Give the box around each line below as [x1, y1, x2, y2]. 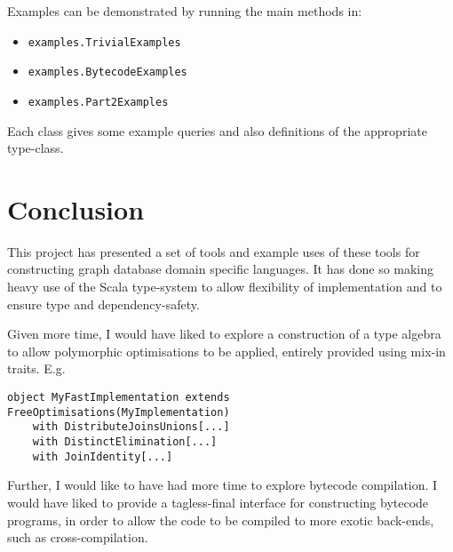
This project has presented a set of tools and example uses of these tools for [7, 242, 420, 260]
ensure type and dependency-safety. [7, 294, 200, 313]
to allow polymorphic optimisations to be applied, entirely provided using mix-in [7, 341, 446, 360]
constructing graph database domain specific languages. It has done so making [7, 260, 434, 278]
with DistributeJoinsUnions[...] [32, 420, 230, 434]
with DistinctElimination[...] [32, 436, 218, 448]
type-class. [7, 139, 64, 157]
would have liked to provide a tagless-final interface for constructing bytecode [7, 492, 429, 511]
